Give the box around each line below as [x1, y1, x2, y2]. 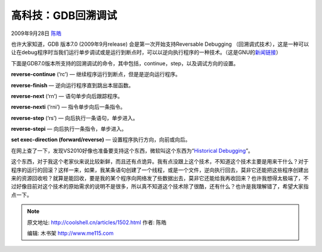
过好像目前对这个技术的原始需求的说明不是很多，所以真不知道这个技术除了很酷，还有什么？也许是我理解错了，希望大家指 [11, 183, 309, 190]
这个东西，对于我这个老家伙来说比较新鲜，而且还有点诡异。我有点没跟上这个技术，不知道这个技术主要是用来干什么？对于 [11, 158, 309, 165]
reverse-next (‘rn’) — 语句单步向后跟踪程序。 [11, 92, 123, 99]
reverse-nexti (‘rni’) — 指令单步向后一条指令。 [11, 103, 126, 111]
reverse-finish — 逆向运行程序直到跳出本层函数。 [11, 81, 134, 89]
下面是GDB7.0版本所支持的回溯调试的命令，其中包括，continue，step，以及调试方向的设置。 [11, 59, 239, 67]
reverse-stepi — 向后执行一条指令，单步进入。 [11, 125, 128, 133]
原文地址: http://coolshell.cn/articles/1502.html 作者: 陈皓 [27, 219, 167, 226]
